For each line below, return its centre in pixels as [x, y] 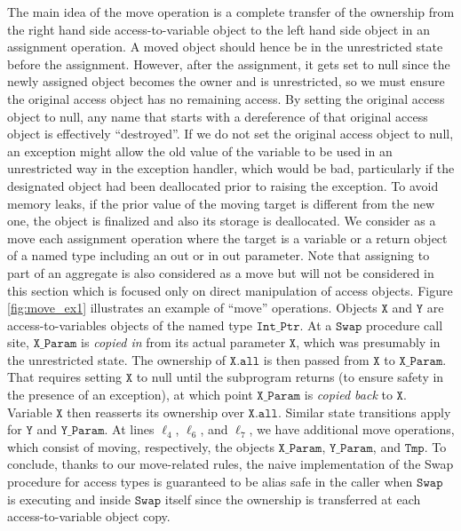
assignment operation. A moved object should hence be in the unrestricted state [225, 47]
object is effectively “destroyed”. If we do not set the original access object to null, [230, 134]
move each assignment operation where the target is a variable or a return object [227, 238]
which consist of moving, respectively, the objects [141, 446]
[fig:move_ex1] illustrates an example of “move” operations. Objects [192, 308]
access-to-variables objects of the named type [130, 325]
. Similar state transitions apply [364, 412]
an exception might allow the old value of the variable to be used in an [200, 151]
